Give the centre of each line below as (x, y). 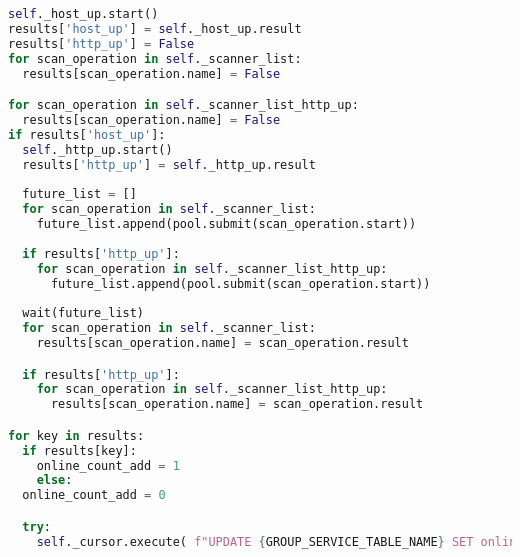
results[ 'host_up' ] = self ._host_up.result (155, 28)
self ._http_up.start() (97, 149)
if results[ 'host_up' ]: (87, 134)
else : (54, 480)
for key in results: (76, 435)
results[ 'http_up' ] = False (101, 43)
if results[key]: (79, 450)
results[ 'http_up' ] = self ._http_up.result (169, 164)
